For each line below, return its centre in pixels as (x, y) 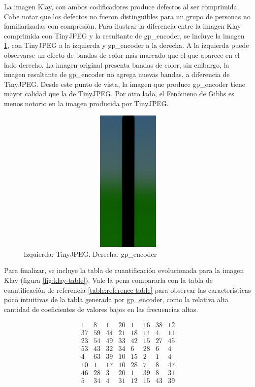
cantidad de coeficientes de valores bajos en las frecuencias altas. (101, 309)
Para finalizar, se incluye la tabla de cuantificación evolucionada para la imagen (124, 270)
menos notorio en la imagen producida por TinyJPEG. (86, 103)
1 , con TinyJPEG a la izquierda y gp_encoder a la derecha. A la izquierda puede (127, 45)
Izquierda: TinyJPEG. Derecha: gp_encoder (90, 253)
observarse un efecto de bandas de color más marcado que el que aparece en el (122, 55)
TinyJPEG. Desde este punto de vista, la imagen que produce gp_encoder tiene (125, 84)
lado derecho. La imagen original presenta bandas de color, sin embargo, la (117, 64)
